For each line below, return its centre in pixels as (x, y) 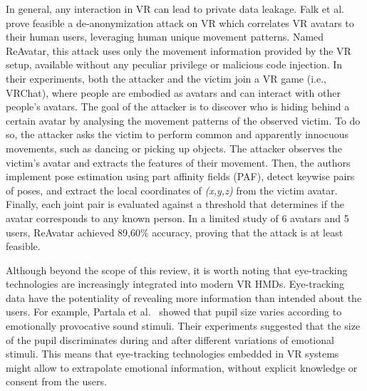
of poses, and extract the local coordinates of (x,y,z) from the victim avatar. (172, 190)
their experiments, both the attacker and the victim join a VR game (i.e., (166, 78)
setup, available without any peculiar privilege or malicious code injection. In (174, 64)
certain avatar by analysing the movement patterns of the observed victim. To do (183, 120)
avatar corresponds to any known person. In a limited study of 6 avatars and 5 (177, 218)
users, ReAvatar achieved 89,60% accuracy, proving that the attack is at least (175, 232)
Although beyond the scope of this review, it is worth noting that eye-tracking (177, 270)
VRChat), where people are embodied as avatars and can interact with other (173, 92)
